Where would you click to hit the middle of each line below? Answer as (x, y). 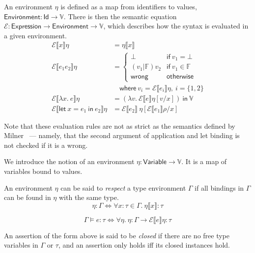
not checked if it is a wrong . (46, 145)
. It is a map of (204, 161)
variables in (21, 245)
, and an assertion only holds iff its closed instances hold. (144, 245)
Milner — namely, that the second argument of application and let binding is (122, 135)
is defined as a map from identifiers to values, (129, 6)
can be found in (28, 197)
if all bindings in (219, 187)
